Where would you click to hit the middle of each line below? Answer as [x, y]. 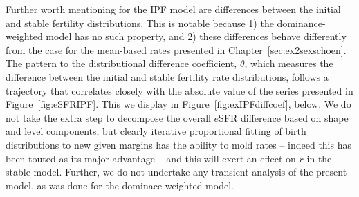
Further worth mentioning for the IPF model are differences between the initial [173, 9]
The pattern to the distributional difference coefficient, [121, 63]
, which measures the [289, 63]
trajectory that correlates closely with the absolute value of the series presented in [179, 90]
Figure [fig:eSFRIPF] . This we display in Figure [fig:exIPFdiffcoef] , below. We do [178, 104]
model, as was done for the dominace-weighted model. [120, 185]
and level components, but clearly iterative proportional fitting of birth [156, 131]
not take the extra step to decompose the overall [108, 117]
